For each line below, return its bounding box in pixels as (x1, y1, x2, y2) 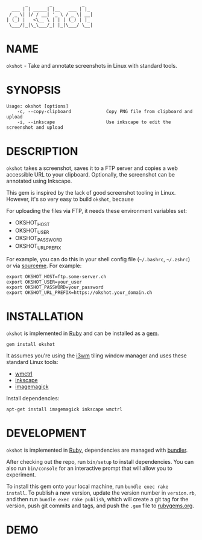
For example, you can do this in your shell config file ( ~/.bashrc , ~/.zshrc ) (6, 256, 191, 262)
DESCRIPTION (6, 145, 78, 158)
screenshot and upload (6, 124, 63, 131)
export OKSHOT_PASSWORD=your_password (6, 284, 104, 290)
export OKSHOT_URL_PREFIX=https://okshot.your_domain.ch (6, 290, 153, 296)
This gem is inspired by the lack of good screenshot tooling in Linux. (6, 189, 176, 196)
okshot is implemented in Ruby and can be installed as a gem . (6, 330, 159, 337)
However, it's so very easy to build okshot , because (6, 195, 134, 203)
